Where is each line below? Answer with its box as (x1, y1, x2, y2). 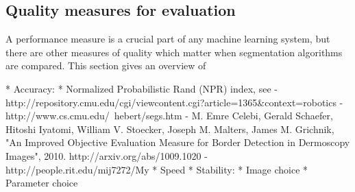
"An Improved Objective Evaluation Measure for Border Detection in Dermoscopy (5, 135, 350, 149)
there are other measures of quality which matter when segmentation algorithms (5, 45, 343, 59)
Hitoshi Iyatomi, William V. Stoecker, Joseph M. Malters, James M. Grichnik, (5, 121, 334, 136)
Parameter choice (5, 176, 78, 190)
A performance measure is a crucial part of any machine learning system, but (5, 32, 330, 46)
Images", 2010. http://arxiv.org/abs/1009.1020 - (5, 148, 208, 163)
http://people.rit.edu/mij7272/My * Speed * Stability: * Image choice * (5, 162, 308, 176)
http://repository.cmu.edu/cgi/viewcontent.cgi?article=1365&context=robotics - (5, 95, 343, 109)
